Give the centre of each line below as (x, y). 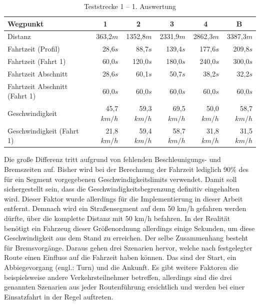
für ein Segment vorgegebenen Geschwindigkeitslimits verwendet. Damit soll (120, 179)
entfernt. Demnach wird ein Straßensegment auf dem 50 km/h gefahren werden (125, 208)
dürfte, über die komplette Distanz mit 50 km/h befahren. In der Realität (117, 218)
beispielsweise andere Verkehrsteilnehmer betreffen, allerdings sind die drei (118, 277)
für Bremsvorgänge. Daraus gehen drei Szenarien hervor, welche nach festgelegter (128, 247)
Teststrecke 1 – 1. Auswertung (130, 6)
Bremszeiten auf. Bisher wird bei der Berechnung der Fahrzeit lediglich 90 (117, 169)
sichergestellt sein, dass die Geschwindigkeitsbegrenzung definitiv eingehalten (122, 189)
